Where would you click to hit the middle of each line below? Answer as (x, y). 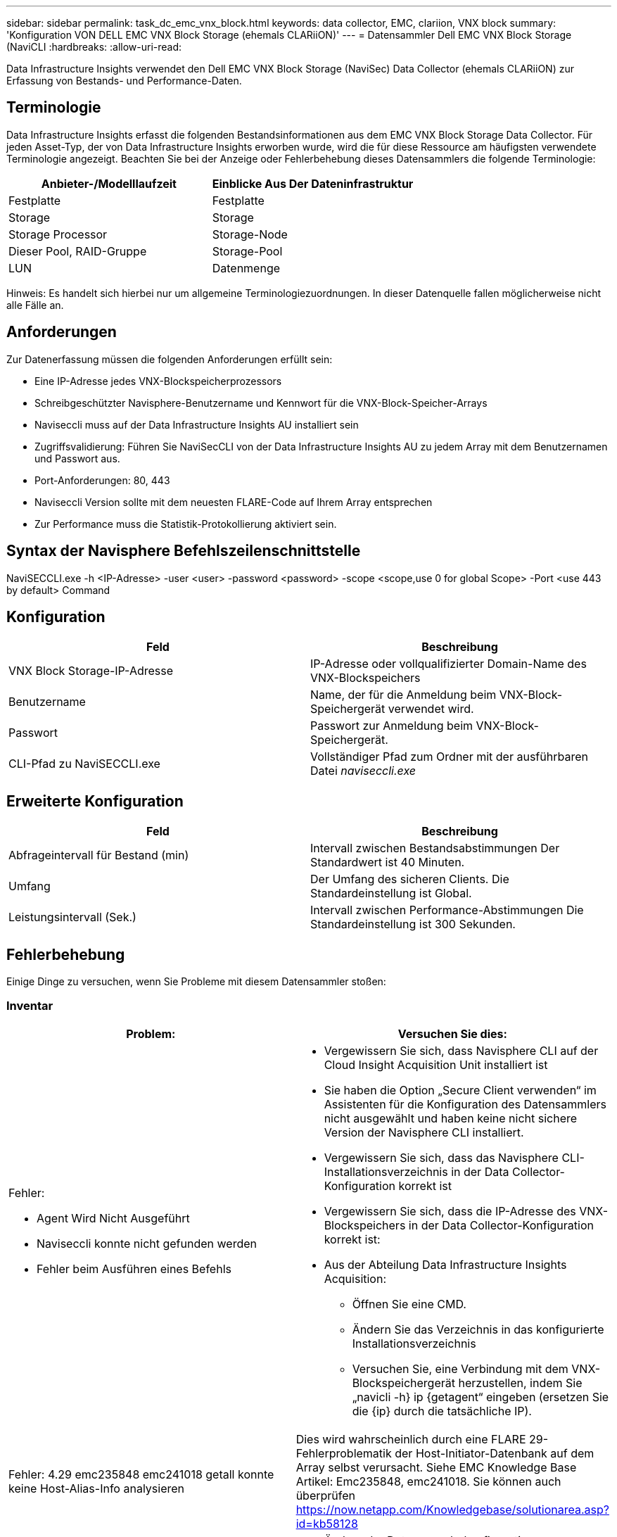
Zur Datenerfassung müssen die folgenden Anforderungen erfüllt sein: (170, 359)
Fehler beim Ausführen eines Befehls (134, 1269)
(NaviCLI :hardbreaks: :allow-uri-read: (94, 47)
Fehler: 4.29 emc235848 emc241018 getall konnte (141, 1474)
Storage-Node (250, 234)
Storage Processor (58, 234)
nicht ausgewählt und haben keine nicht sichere (451, 1118)
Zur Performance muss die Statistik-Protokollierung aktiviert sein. (186, 524)
